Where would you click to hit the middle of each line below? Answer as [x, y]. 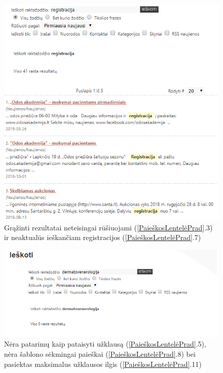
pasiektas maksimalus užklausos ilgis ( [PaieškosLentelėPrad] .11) [103, 364]
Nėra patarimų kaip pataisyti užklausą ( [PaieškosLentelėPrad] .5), [105, 344]
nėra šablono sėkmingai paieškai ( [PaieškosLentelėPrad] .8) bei [100, 353]
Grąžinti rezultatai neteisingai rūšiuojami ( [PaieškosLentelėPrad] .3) [108, 227]
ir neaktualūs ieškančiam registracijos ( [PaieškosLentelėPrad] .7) [103, 237]
